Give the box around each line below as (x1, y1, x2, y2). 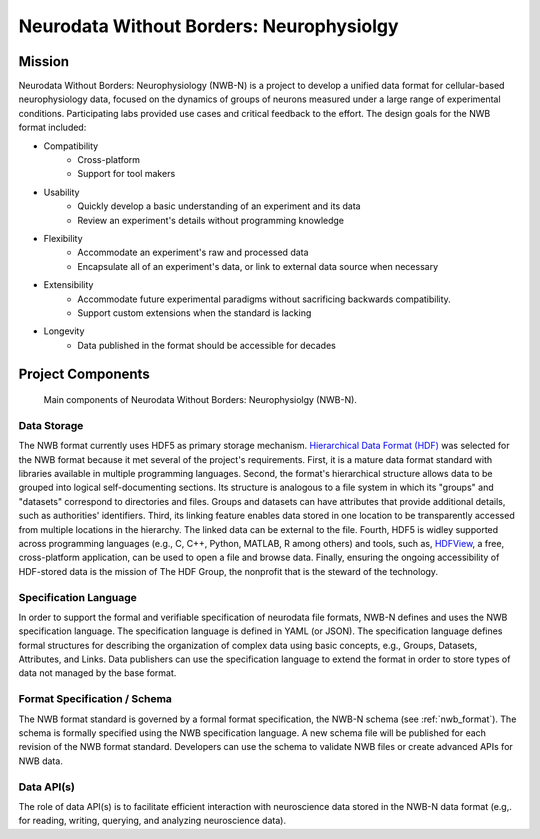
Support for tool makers (77, 168, 176, 180)
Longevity (43, 325, 85, 337)
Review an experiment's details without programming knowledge (77, 214, 345, 226)
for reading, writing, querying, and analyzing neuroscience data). (18, 815, 287, 827)
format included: (18, 121, 87, 134)
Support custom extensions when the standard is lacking (77, 306, 312, 319)
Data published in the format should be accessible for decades (77, 339, 337, 351)
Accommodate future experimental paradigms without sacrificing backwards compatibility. (77, 293, 452, 305)
